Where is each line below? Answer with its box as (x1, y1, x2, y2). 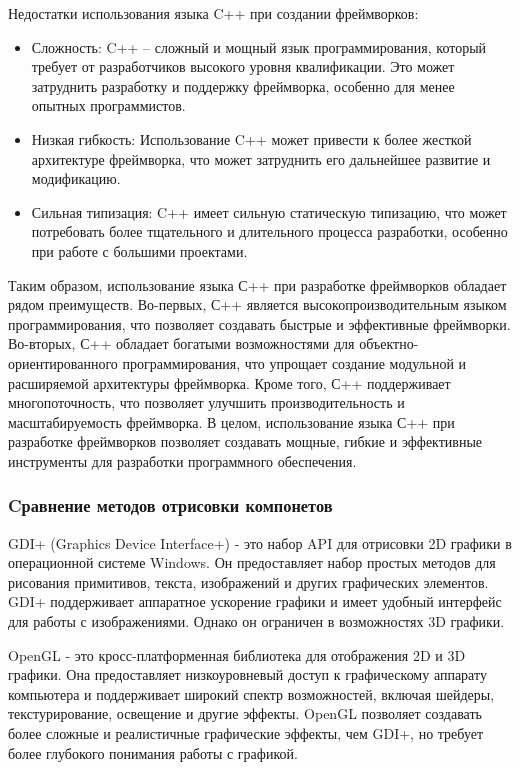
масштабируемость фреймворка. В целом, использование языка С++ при (8, 411, 455, 432)
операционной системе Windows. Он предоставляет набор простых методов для (8, 552, 496, 573)
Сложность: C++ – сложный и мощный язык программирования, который (31, 36, 487, 57)
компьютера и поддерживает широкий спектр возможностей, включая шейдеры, (8, 683, 495, 704)
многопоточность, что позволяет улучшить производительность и (8, 392, 405, 413)
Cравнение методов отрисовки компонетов (8, 493, 333, 518)
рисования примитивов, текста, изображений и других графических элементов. (8, 571, 489, 592)
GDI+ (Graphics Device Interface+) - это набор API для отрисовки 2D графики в (8, 532, 512, 553)
